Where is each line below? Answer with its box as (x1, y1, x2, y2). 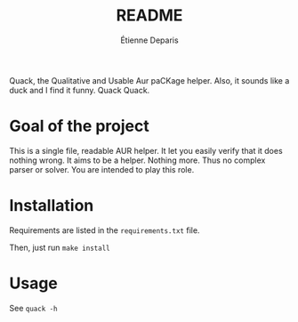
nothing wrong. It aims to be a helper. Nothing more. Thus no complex (9, 155, 266, 165)
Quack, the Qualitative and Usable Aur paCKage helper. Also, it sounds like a (9, 75, 290, 85)
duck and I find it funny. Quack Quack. (9, 85, 150, 95)
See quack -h (9, 302, 58, 313)
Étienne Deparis (119, 35, 180, 45)
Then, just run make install (9, 242, 110, 253)
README (116, 5, 183, 26)
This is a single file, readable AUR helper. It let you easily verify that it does (9, 145, 283, 156)
